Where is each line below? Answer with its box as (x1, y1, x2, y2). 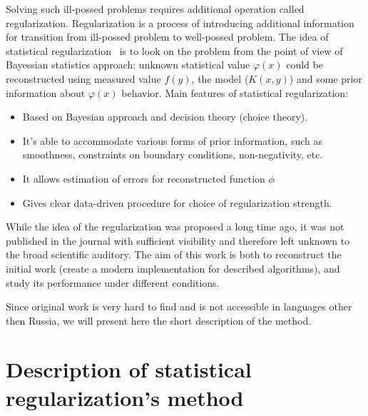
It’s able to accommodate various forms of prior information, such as (22, 133, 322, 148)
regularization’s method (6, 382, 244, 412)
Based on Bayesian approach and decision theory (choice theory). (22, 109, 308, 124)
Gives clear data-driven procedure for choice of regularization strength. (22, 195, 332, 210)
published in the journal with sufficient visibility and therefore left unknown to (6, 233, 350, 248)
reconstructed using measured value (6, 71, 161, 86)
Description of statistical (6, 355, 252, 384)
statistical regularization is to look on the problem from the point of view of (6, 43, 343, 58)
